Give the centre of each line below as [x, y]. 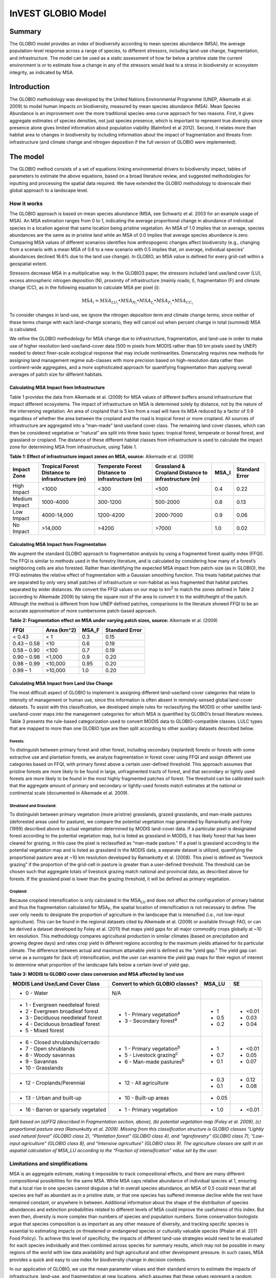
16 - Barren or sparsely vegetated [66, 1110]
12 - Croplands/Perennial [55, 1083]
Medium [22, 499]
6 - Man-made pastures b [155, 1061]
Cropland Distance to [181, 473]
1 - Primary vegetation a [152, 1014]
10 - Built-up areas [147, 1098]
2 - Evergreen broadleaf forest [62, 1011]
